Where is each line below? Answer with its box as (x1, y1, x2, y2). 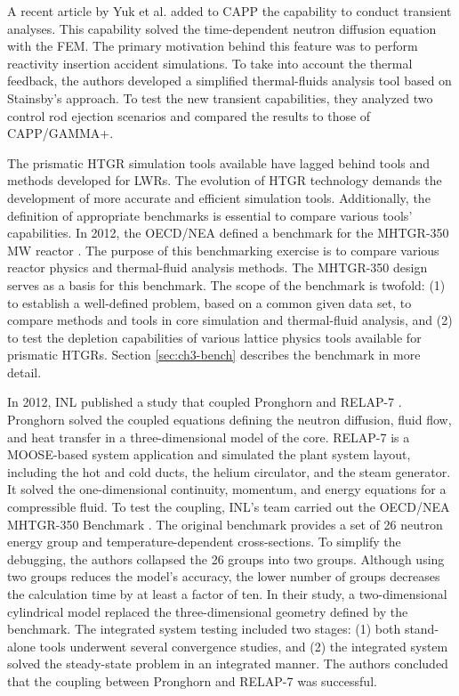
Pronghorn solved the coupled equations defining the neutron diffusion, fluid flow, (7, 410, 452, 429)
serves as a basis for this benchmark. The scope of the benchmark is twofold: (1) (7, 275, 446, 294)
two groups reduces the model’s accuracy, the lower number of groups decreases (7, 567, 440, 586)
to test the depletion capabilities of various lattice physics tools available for (7, 328, 422, 346)
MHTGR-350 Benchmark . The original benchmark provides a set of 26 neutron (7, 514, 443, 533)
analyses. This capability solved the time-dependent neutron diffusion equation (7, 19, 437, 37)
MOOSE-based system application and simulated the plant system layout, (7, 445, 411, 464)
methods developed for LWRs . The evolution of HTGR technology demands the (7, 171, 442, 190)
